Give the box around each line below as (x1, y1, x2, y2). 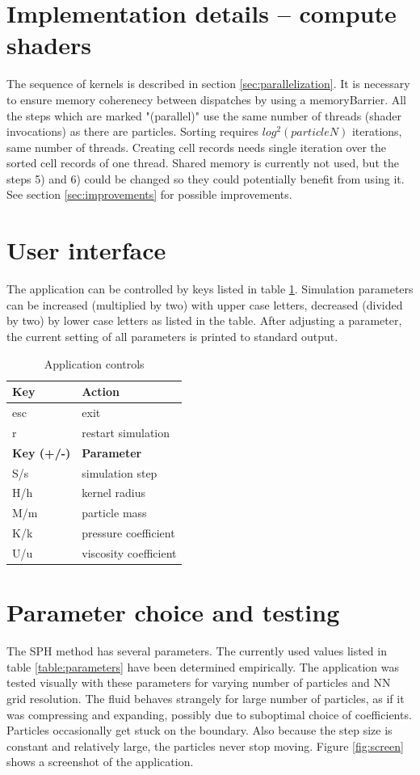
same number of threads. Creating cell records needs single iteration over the (6, 138, 387, 155)
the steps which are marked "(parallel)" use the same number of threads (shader (6, 107, 402, 124)
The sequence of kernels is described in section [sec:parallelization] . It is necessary (6, 75, 410, 92)
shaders (6, 28, 91, 61)
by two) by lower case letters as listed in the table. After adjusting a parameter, (6, 312, 402, 329)
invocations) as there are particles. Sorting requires (6, 123, 259, 140)
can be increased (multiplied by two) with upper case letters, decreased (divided (6, 296, 403, 313)
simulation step (82, 464, 157, 481)
